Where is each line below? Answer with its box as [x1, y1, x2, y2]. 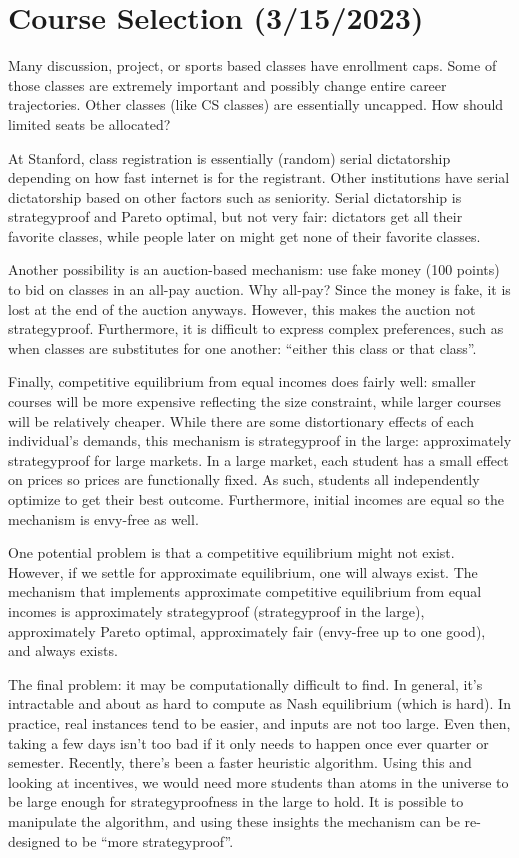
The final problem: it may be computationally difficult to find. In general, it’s [8, 673, 483, 694]
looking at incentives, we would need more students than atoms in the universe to [8, 771, 509, 792]
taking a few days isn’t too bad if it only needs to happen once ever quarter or [8, 732, 489, 753]
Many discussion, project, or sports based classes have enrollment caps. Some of [8, 55, 497, 76]
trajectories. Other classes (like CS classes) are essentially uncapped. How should [8, 94, 504, 115]
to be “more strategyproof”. [64, 830, 234, 851]
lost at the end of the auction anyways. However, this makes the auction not [8, 298, 476, 319]
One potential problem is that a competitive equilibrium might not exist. [8, 542, 455, 563]
